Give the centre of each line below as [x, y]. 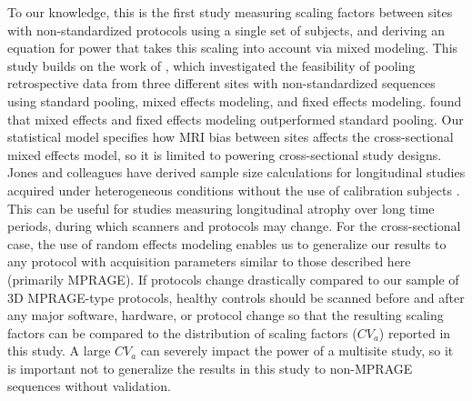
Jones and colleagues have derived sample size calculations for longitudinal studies [236, 172]
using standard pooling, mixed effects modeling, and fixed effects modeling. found [235, 100]
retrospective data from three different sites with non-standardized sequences [221, 83]
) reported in [415, 332]
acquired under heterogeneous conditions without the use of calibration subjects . [234, 190]
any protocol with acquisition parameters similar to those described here [209, 261]
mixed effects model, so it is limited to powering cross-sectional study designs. [225, 154]
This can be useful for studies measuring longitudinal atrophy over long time [221, 208]
